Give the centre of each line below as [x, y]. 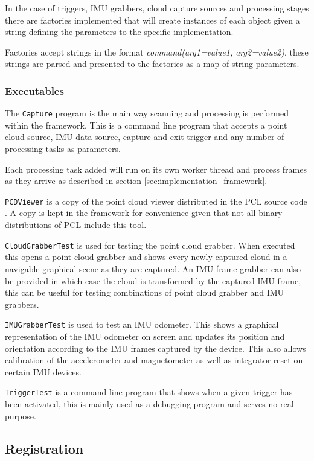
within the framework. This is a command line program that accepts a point [146, 125]
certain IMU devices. [43, 371]
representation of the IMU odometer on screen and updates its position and [145, 336]
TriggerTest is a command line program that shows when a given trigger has [149, 392]
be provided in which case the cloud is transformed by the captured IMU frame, [153, 280]
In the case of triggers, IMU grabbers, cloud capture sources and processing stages [157, 8]
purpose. [21, 415]
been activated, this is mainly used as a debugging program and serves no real [149, 403]
